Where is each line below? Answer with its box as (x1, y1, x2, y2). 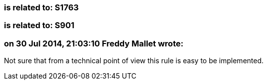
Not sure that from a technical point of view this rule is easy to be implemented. (4, 56, 264, 65)
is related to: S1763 (4, 2, 79, 12)
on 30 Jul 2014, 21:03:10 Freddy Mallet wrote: (4, 38, 184, 48)
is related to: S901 (4, 20, 74, 31)
